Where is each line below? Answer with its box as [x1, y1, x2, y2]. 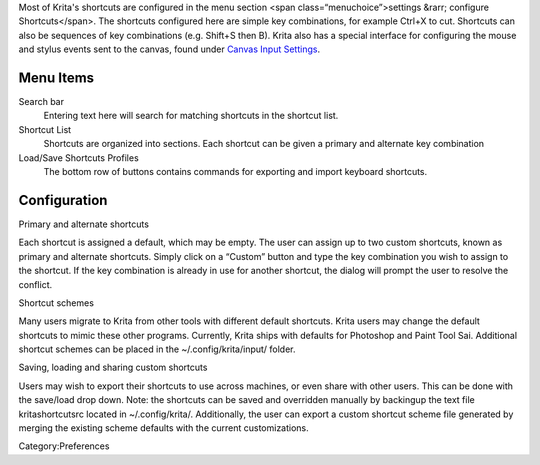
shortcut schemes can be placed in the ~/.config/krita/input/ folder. [18, 343, 296, 355]
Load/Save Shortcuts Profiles [18, 151, 139, 164]
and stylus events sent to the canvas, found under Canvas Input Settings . [18, 43, 320, 55]
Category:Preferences [18, 440, 110, 452]
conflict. [18, 278, 53, 290]
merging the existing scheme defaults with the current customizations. [18, 422, 309, 434]
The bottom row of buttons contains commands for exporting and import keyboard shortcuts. [43, 166, 428, 178]
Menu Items [18, 69, 95, 86]
